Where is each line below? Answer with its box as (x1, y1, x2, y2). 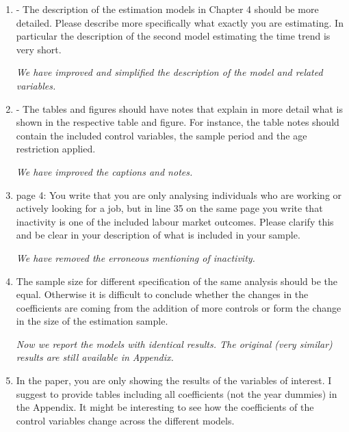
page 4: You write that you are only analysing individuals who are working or (16, 187, 342, 202)
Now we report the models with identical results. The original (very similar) (16, 336, 333, 351)
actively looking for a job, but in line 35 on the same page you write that (16, 201, 323, 215)
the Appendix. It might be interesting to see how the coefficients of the (16, 400, 314, 414)
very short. (16, 42, 62, 56)
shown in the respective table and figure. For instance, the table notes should (16, 115, 339, 129)
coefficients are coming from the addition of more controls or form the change (16, 300, 341, 314)
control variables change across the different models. (16, 413, 235, 427)
